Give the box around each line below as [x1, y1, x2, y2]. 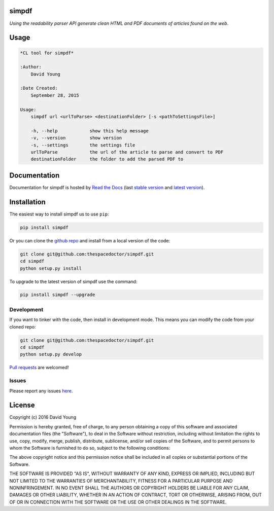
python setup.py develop [20, 351, 82, 357]
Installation [9, 198, 46, 206]
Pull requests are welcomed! [9, 364, 69, 371]
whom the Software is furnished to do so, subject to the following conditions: [9, 445, 170, 451]
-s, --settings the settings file [30, 142, 135, 148]
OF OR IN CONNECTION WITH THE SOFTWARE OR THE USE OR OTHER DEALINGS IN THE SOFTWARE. [9, 499, 227, 505]
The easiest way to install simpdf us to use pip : [9, 211, 109, 217]
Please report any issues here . [9, 388, 73, 394]
